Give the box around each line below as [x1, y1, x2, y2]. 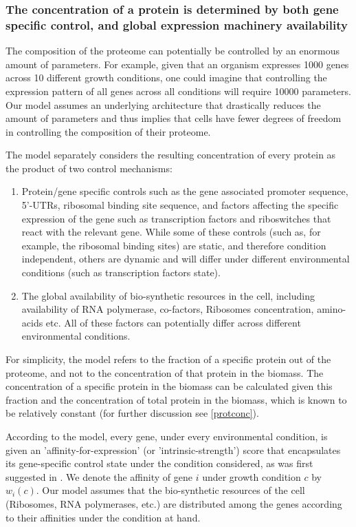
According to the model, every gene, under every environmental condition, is [5, 428, 328, 443]
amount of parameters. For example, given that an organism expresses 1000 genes [5, 56, 349, 71]
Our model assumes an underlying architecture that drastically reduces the [5, 97, 321, 112]
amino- [317, 302, 346, 316]
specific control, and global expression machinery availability [5, 16, 348, 33]
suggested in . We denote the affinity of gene [5, 469, 192, 484]
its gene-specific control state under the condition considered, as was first [5, 456, 313, 471]
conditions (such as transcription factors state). [21, 265, 221, 280]
